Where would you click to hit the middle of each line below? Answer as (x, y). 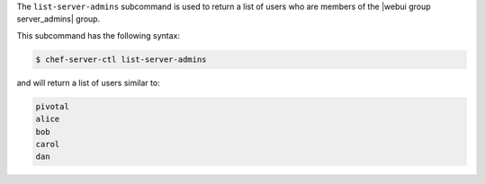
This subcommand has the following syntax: (98, 35)
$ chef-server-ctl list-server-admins (121, 59)
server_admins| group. (58, 19)
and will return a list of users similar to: (89, 83)
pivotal (52, 106)
